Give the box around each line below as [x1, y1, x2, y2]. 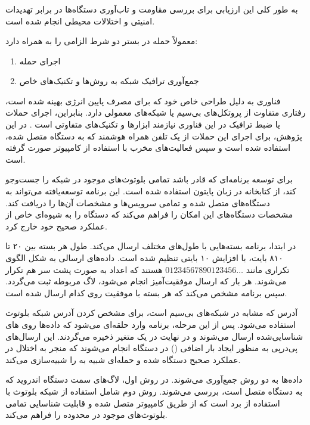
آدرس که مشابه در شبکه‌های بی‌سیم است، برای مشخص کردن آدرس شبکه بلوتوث [5, 306, 298, 319]
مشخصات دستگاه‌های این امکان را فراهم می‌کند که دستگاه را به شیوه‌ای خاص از [5, 208, 293, 221]
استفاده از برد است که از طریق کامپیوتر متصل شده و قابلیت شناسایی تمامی [5, 396, 280, 409]
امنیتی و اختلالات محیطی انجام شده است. [5, 14, 155, 27]
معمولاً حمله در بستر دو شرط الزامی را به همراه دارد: [5, 35, 198, 47]
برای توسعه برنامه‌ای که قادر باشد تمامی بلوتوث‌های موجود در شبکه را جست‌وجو [5, 173, 293, 185]
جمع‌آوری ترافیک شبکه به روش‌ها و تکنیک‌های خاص [19, 75, 199, 87]
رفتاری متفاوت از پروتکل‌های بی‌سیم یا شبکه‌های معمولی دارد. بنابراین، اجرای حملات [5, 106, 306, 119]
